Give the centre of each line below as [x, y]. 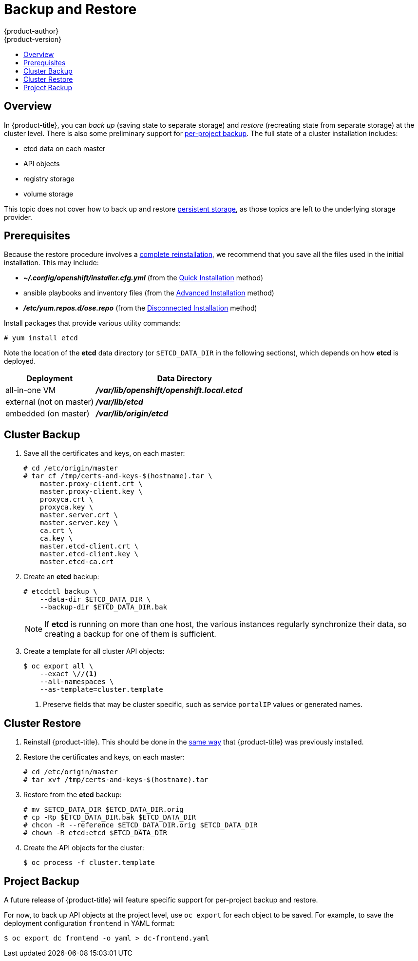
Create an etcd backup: [61, 577]
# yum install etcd [41, 338]
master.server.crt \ [79, 515]
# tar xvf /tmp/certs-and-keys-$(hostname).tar [116, 780]
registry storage [49, 178]
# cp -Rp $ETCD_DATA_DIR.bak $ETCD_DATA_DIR [110, 817]
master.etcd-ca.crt [77, 562]
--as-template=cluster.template [101, 690]
